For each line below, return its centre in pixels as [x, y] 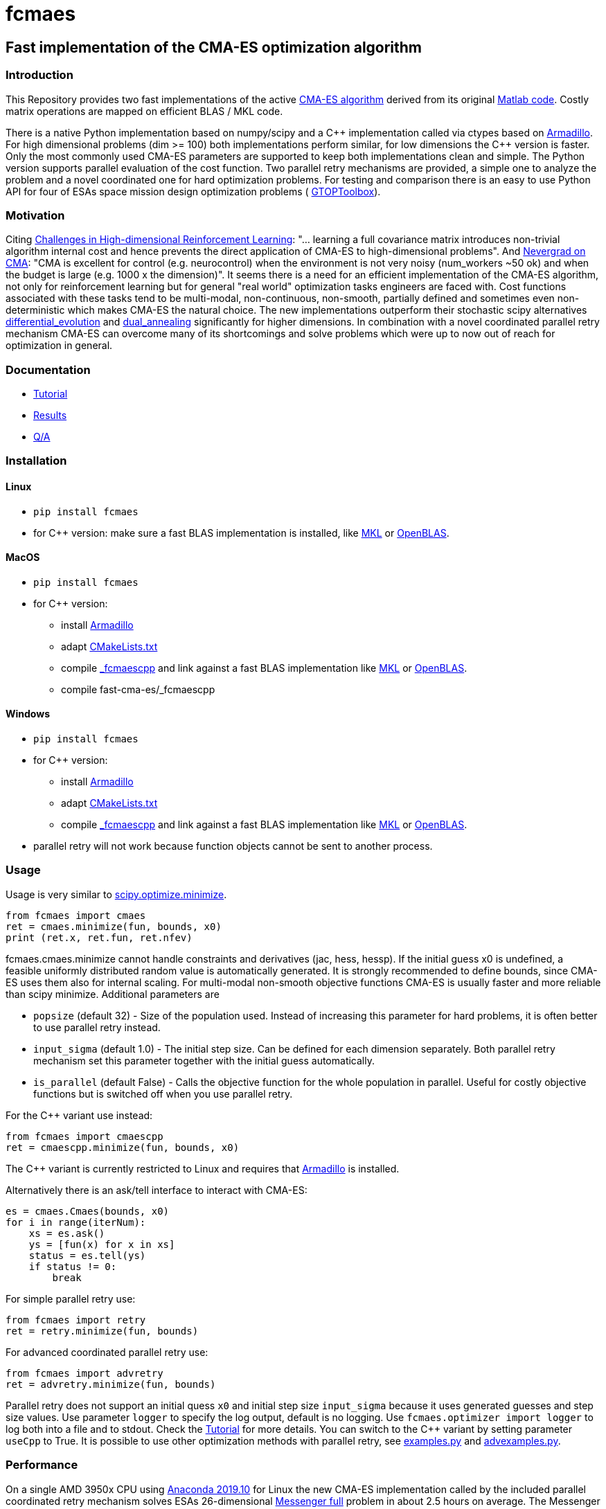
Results [50, 416]
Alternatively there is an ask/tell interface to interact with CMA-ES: [157, 1190]
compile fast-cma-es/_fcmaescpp [138, 689]
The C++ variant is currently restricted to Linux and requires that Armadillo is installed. [203, 1168]
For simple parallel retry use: [71, 1298]
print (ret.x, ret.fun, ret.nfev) [99, 937]
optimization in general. [59, 346]
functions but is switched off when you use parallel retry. [163, 1093]
